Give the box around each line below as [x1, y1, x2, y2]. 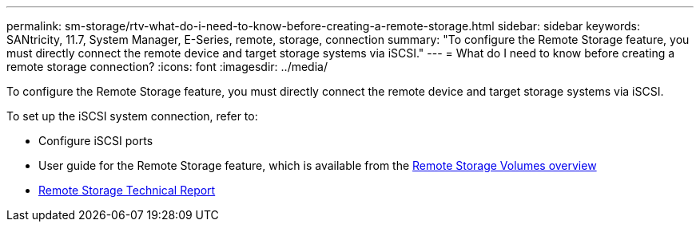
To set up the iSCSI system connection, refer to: [6, 109, 258, 123]
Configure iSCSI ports [38, 134, 153, 147]
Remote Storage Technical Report [38, 183, 216, 197]
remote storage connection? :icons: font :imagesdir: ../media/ [6, 60, 328, 73]
